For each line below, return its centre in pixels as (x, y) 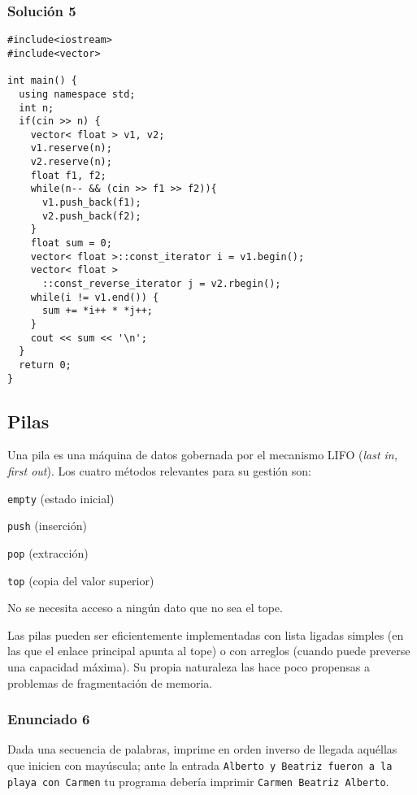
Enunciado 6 (49, 719)
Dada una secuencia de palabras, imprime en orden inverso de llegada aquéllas (202, 749)
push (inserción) (47, 526)
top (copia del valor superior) (81, 580)
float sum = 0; (71, 243)
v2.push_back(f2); (91, 216)
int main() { (42, 81)
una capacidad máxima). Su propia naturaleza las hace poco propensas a (189, 667)
